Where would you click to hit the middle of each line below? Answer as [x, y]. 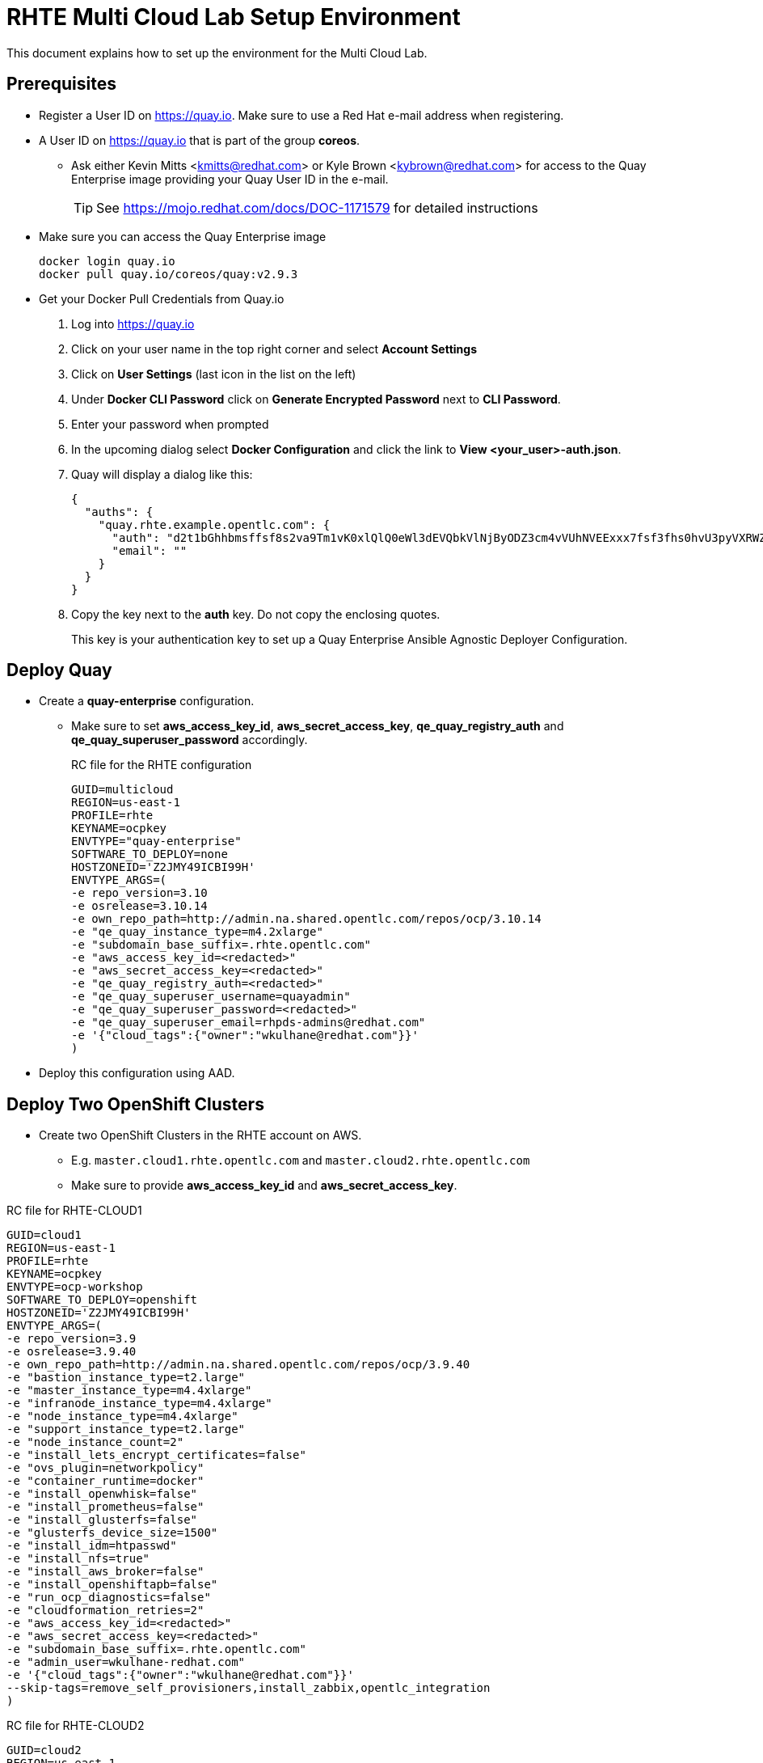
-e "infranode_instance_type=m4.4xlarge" [139, 1404]
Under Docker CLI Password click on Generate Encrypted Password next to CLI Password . [316, 399]
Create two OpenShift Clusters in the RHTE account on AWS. [200, 1135]
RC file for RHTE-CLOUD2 [76, 1726]
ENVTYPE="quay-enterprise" [156, 841]
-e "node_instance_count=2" [95, 1442]
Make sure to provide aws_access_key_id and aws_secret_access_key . [264, 1186]
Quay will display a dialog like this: [162, 474]
